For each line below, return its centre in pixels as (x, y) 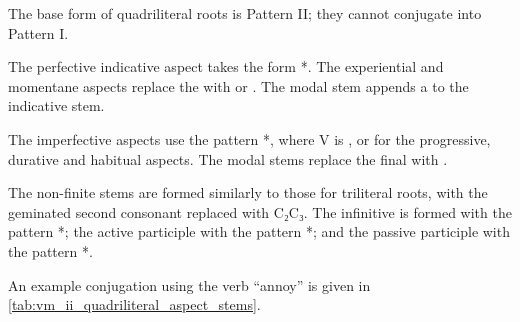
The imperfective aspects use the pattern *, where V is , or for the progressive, (249, 138)
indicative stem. (56, 105)
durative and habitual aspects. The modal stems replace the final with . (228, 158)
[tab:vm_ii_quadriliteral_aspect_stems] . (134, 304)
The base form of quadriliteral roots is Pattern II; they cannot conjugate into (245, 13)
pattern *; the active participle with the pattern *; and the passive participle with (259, 231)
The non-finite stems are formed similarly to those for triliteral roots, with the (248, 192)
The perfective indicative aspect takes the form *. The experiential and (226, 66)
